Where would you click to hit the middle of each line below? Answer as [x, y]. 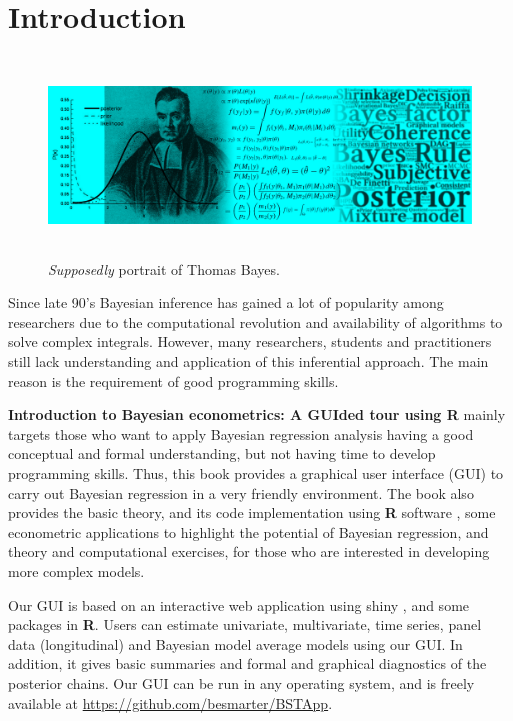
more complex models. [76, 571]
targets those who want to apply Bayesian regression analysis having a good [241, 433]
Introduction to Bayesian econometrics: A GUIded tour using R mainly [257, 414]
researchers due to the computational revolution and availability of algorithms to [255, 321]
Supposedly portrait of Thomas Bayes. [164, 268]
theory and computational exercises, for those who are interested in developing [249, 551]
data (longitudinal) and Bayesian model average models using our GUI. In [235, 643]
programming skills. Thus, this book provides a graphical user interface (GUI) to [256, 473]
